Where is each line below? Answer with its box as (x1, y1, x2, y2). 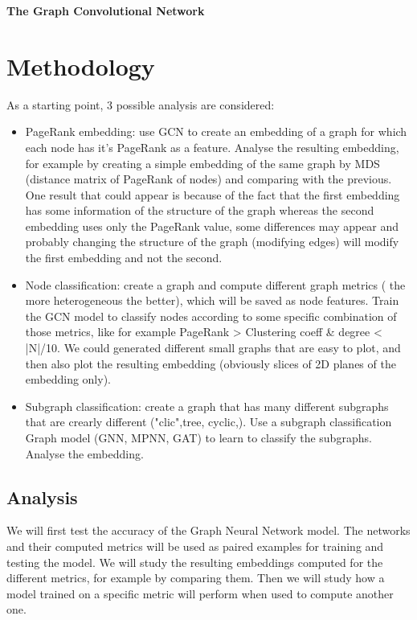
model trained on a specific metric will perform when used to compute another (6, 585, 394, 602)
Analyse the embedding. (25, 445, 144, 462)
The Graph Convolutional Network (6, 2, 205, 18)
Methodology (6, 49, 155, 82)
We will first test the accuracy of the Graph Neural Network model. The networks (6, 522, 411, 539)
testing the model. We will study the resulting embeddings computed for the (6, 553, 383, 570)
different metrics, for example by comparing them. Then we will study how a (6, 569, 385, 586)
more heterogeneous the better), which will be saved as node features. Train (25, 292, 399, 309)
